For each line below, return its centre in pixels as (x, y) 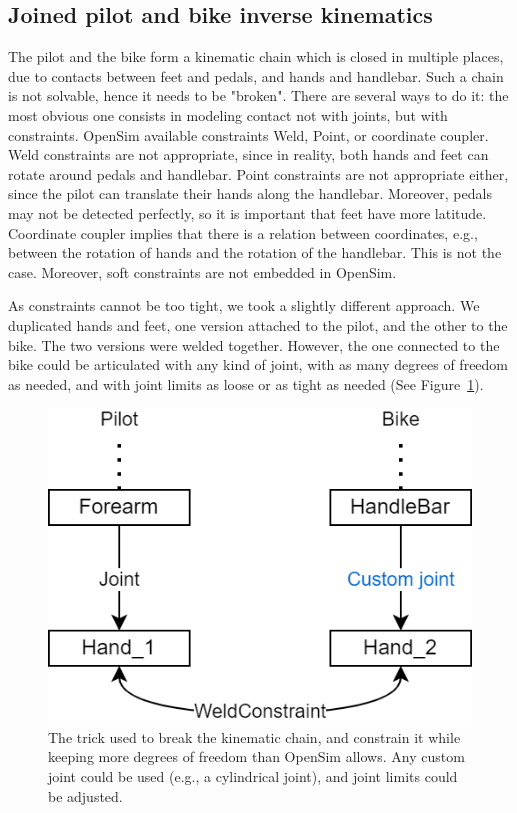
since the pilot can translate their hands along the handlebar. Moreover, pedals (250, 193)
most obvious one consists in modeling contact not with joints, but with (228, 114)
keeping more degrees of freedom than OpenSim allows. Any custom (256, 756)
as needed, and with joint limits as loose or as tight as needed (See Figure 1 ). (246, 383)
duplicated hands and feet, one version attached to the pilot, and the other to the (258, 324)
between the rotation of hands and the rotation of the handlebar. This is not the (255, 252)
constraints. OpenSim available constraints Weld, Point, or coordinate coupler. (248, 134)
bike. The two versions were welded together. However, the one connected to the (254, 344)
